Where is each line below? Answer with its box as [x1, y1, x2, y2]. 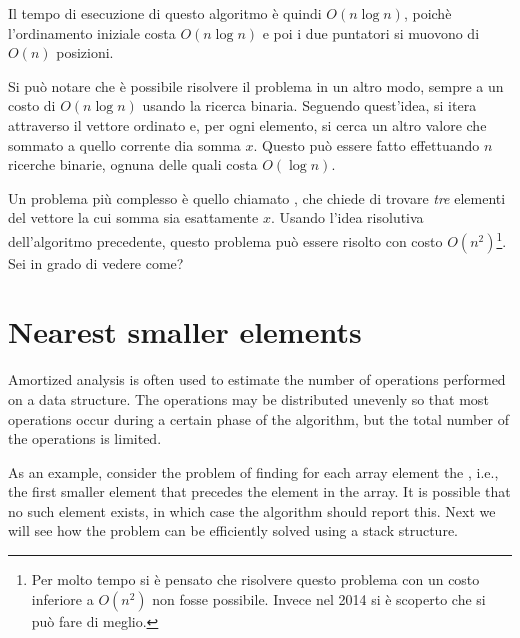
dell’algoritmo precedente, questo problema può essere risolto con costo [8, 230, 443, 251]
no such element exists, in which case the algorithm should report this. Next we [8, 500, 496, 521]
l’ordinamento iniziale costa [8, 22, 176, 43]
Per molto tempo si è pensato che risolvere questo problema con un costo [31, 569, 480, 590]
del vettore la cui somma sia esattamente [8, 207, 259, 228]
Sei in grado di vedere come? [8, 252, 184, 273]
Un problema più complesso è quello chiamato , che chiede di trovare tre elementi [8, 187, 506, 208]
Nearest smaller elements [8, 311, 362, 352]
